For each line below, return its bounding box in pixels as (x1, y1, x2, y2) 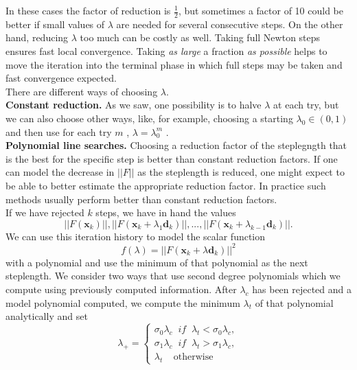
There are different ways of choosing (5, 84, 158, 98)
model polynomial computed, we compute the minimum (5, 295, 240, 310)
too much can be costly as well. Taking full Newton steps (80, 30, 321, 45)
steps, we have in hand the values (95, 205, 236, 220)
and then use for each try (5, 124, 112, 139)
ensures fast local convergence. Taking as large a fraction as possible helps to (5, 44, 327, 58)
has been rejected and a (252, 282, 352, 297)
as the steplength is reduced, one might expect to (137, 165, 345, 179)
